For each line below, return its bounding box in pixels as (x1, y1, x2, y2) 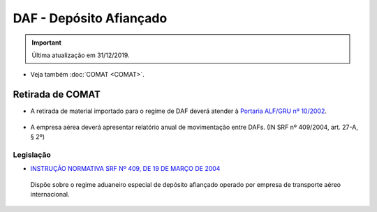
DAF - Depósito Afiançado (13, 10, 168, 26)
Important (31, 38, 62, 47)
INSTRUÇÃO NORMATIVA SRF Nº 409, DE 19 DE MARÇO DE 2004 (30, 165, 221, 173)
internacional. (30, 190, 70, 198)
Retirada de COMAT (13, 89, 101, 100)
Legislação (13, 150, 52, 160)
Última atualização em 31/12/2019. (31, 51, 130, 59)
